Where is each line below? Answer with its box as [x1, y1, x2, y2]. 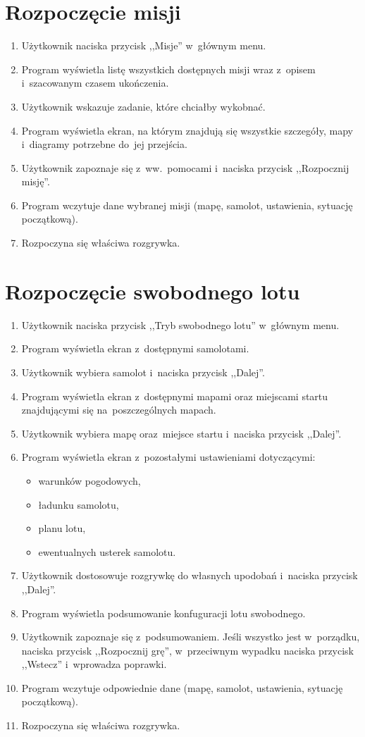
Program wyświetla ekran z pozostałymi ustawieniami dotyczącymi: [21, 450, 316, 464]
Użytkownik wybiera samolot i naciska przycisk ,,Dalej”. [21, 364, 265, 379]
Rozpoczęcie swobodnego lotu [5, 276, 300, 305]
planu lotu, [38, 521, 86, 535]
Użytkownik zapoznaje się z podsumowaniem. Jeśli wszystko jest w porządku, [21, 629, 360, 644]
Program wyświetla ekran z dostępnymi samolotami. [21, 341, 249, 356]
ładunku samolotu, [38, 497, 119, 512]
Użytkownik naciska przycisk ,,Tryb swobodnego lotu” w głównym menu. [21, 317, 340, 332]
